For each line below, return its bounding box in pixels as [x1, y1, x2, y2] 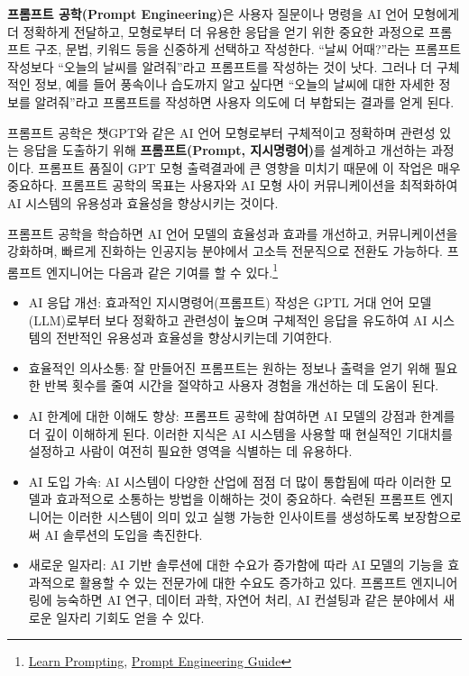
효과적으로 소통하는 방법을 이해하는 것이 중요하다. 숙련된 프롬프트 [56, 489, 427, 508]
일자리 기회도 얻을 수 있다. [56, 607, 205, 626]
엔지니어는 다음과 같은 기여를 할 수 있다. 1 [46, 260, 278, 281]
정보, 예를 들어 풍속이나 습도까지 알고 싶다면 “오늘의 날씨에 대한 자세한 [34, 75, 435, 94]
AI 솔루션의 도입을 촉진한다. [44, 525, 203, 544]
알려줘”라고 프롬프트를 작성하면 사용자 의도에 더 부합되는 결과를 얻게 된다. [34, 92, 455, 111]
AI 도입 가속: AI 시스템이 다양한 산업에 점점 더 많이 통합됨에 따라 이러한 [28, 471, 437, 490]
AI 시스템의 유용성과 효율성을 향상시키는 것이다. [7, 193, 279, 212]
